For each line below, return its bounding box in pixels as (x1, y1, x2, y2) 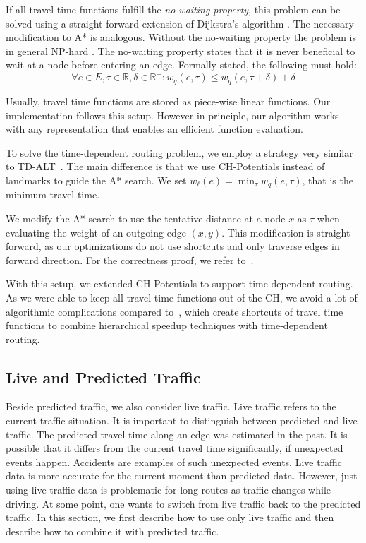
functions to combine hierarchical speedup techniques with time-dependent (6, 318, 328, 333)
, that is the (302, 172, 353, 187)
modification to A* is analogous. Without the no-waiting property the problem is (6, 30, 356, 44)
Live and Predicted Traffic (6, 366, 201, 388)
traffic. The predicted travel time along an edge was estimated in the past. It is (6, 426, 348, 441)
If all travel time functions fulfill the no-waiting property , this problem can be (6, 2, 341, 16)
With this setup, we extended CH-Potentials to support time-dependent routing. (6, 276, 353, 291)
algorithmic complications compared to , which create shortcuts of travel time (6, 304, 343, 318)
